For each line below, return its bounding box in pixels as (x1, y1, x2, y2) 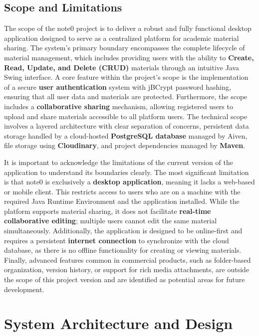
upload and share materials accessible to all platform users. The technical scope (4, 111, 248, 121)
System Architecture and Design (4, 313, 233, 334)
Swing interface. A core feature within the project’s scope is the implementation (4, 72, 249, 82)
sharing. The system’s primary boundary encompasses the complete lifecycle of (4, 42, 245, 53)
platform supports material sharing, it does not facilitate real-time (4, 205, 211, 216)
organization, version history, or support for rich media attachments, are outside (4, 264, 250, 275)
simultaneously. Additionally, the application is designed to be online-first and (4, 225, 243, 236)
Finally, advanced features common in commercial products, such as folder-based (4, 254, 251, 265)
